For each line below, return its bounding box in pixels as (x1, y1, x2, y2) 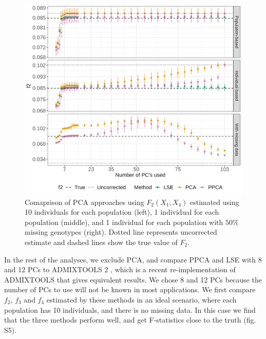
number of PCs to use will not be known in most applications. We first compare (4, 284, 256, 295)
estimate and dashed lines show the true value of (25, 236, 178, 247)
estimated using (189, 196, 239, 207)
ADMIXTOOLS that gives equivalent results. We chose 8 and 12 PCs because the (4, 274, 262, 285)
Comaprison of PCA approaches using (25, 196, 144, 207)
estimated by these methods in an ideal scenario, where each (46, 294, 237, 305)
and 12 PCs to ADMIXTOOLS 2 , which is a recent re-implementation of (4, 264, 236, 275)
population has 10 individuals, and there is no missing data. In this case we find (4, 304, 256, 315)
